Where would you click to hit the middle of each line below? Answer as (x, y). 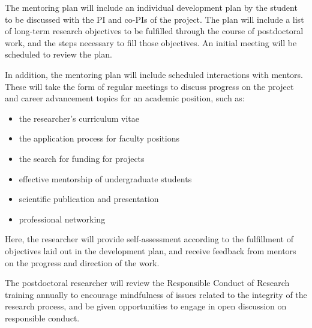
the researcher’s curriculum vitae (79, 118)
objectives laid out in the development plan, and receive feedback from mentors (151, 250)
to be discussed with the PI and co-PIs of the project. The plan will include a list (154, 19)
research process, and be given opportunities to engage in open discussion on (146, 306)
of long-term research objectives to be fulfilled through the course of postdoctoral (154, 31)
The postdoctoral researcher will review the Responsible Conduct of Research (147, 283)
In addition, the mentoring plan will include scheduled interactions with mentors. (154, 74)
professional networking (62, 219)
